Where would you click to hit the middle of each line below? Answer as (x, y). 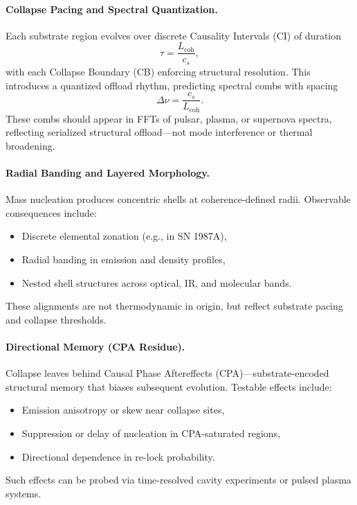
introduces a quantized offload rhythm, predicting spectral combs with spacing (172, 85)
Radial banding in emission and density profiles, (123, 259)
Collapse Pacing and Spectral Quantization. (112, 9)
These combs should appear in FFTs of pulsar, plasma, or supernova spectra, (169, 118)
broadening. (30, 145)
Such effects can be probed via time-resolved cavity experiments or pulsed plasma (178, 480)
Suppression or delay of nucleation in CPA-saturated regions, (151, 433)
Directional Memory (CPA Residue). (95, 346)
